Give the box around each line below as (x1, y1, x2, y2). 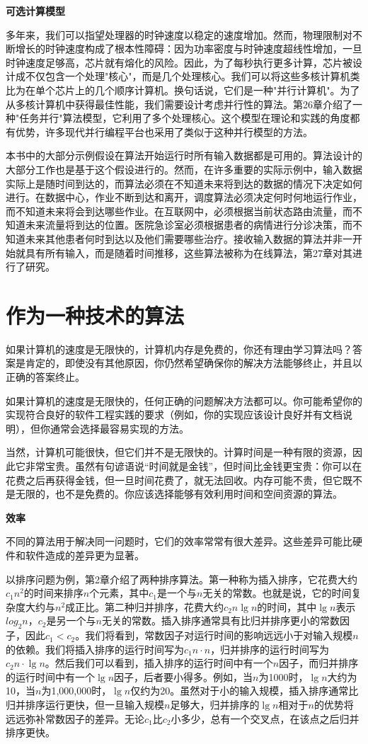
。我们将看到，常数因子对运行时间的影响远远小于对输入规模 (75, 628, 353, 643)
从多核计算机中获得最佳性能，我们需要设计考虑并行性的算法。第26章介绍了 (6, 96, 352, 111)
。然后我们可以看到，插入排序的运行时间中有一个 (45, 656, 273, 670)
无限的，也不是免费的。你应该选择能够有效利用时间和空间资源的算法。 (15, 486, 343, 501)
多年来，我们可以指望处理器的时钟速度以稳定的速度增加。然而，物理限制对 (6, 27, 352, 42)
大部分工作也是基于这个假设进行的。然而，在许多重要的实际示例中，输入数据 (6, 161, 362, 176)
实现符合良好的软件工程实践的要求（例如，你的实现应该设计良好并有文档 (6, 407, 343, 422)
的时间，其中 (257, 599, 317, 614)
